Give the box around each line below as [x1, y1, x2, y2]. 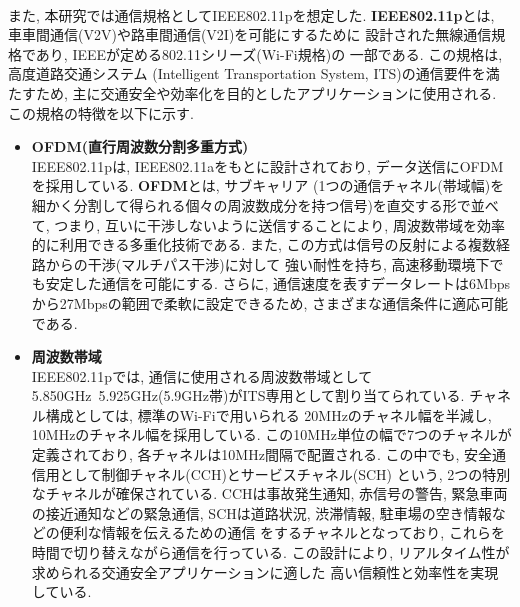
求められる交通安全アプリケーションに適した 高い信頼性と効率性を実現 [31, 561, 499, 582]
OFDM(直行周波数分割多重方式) [31, 136, 249, 157]
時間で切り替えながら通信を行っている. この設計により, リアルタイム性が [31, 542, 510, 563]
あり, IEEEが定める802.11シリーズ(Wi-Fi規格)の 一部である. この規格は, [35, 43, 503, 64]
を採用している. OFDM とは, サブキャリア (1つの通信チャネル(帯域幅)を [31, 175, 505, 196]
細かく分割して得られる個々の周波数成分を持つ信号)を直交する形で [31, 194, 471, 215]
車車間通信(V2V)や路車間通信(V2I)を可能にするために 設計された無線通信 [8, 24, 492, 45]
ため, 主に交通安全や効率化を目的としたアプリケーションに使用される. [35, 82, 497, 103]
